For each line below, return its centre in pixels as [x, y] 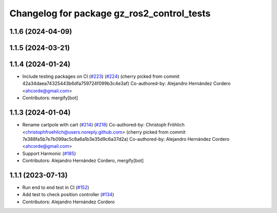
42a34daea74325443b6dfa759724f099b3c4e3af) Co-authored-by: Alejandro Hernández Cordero [126, 83]
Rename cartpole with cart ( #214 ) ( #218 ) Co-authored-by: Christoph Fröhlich [103, 125]
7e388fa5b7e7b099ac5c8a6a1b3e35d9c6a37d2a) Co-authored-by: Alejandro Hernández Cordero [126, 139]
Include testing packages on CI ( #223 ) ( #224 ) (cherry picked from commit [101, 76]
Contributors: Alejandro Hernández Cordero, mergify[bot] [83, 161]
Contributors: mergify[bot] [50, 98]
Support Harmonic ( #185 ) [49, 153]
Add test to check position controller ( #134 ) [68, 195]
